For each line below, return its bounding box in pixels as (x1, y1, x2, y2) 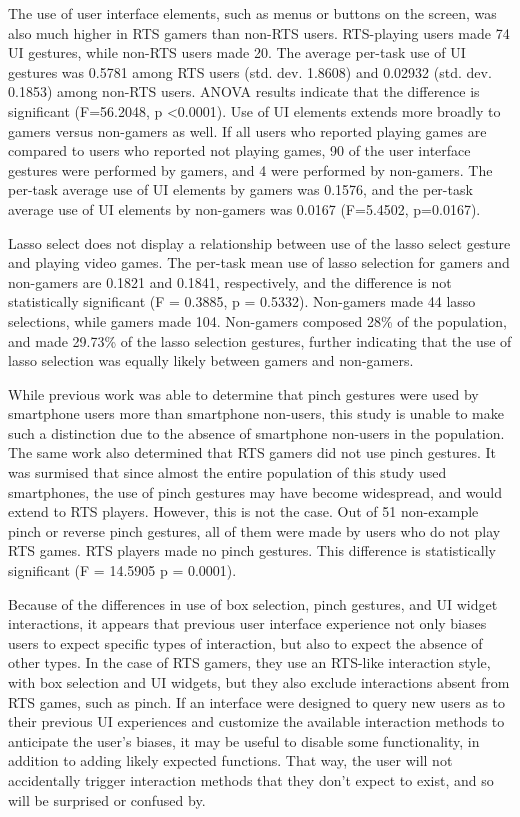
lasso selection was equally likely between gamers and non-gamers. (8, 350, 414, 371)
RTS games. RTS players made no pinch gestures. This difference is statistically (8, 540, 496, 561)
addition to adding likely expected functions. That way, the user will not (8, 750, 453, 771)
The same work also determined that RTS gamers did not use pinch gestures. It (8, 442, 497, 463)
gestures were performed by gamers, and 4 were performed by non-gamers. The (8, 159, 493, 180)
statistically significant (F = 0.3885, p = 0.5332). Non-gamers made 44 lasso (8, 291, 476, 312)
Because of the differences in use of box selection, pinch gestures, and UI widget (8, 593, 498, 614)
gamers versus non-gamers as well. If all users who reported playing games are (8, 120, 487, 141)
